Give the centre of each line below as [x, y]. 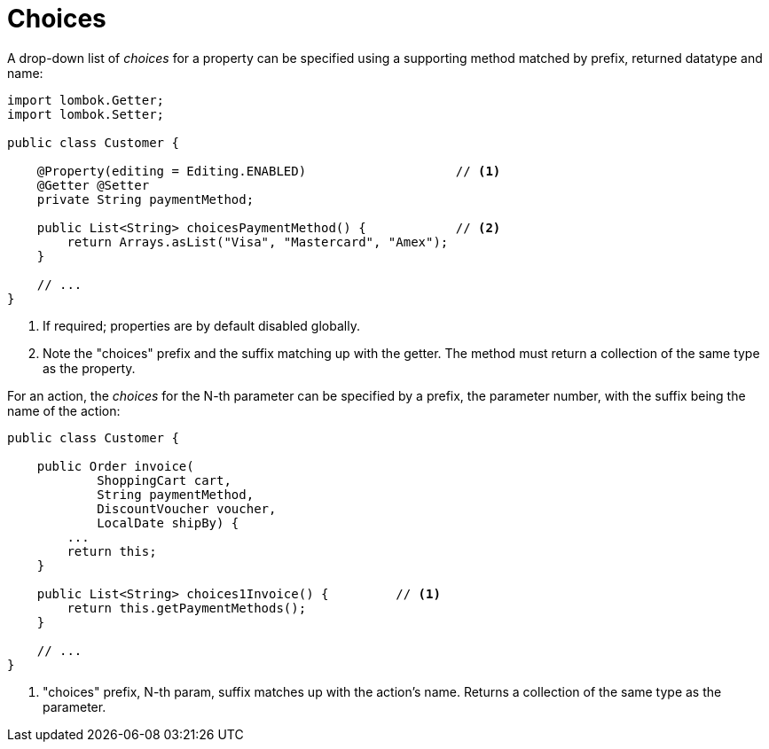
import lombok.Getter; [86, 100]
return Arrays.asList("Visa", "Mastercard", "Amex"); [258, 242]
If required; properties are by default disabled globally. [201, 325]
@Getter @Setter [93, 185]
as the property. [89, 368]
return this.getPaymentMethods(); [187, 608]
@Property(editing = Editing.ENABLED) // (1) [269, 171]
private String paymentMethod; [145, 199]
